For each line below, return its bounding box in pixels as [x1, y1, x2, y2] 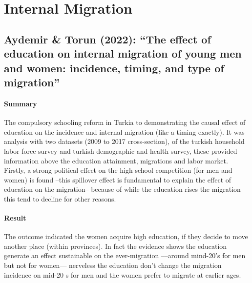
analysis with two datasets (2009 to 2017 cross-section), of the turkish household [4, 136, 245, 146]
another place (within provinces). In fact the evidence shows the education [4, 241, 227, 251]
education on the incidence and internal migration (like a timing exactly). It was [4, 126, 245, 137]
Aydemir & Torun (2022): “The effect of [4, 31, 211, 46]
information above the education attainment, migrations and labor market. [4, 155, 228, 165]
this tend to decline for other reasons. [4, 193, 116, 203]
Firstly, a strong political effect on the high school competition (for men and [4, 165, 232, 175]
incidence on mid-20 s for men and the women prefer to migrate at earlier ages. [4, 269, 241, 280]
